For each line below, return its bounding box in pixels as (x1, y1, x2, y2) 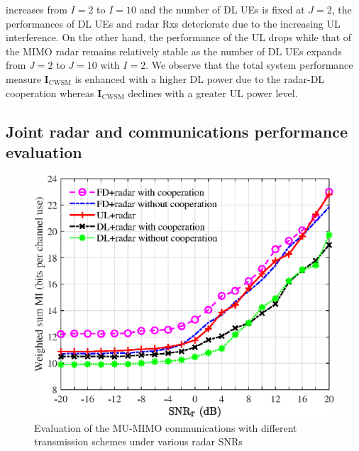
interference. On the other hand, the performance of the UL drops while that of (6, 30, 352, 45)
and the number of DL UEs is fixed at (139, 2, 305, 16)
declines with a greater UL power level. (128, 85, 298, 100)
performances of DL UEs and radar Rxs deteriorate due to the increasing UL (6, 16, 341, 30)
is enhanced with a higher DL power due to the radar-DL (74, 71, 325, 86)
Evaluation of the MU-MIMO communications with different (34, 420, 297, 435)
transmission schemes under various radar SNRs (34, 434, 243, 449)
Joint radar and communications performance (6, 120, 348, 142)
